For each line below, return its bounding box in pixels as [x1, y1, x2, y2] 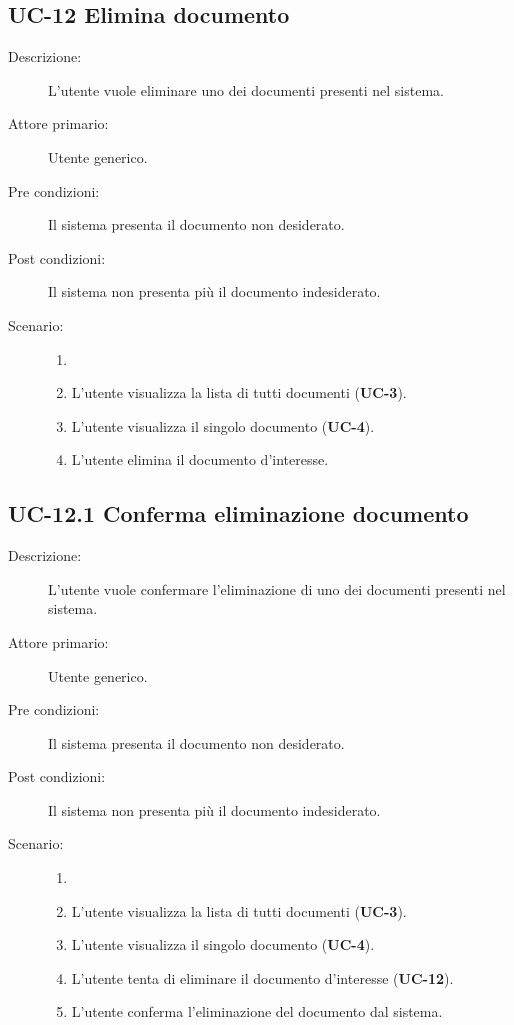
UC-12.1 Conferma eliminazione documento [8, 498, 469, 529]
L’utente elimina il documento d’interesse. [71, 449, 329, 470]
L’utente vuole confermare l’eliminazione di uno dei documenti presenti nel [48, 578, 506, 599]
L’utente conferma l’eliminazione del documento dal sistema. [71, 1001, 443, 1022]
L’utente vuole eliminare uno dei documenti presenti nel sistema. [48, 79, 444, 100]
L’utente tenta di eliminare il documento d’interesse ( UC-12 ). [71, 967, 454, 988]
